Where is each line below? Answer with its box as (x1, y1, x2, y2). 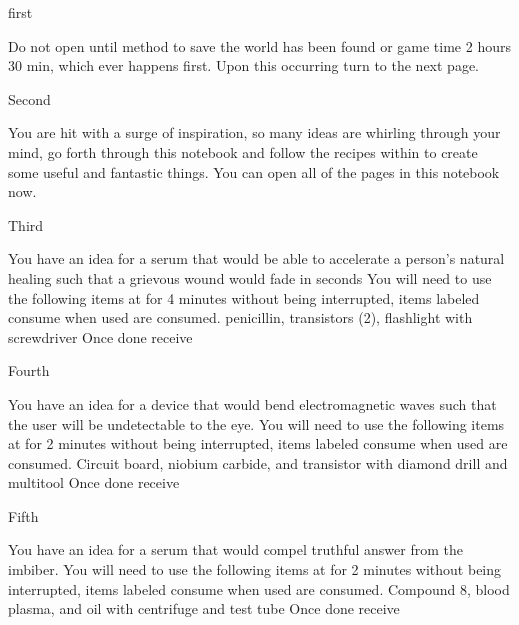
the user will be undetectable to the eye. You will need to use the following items (8, 413, 505, 434)
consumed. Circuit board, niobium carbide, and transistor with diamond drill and (8, 452, 508, 473)
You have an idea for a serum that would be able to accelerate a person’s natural (8, 248, 505, 269)
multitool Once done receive (8, 472, 180, 493)
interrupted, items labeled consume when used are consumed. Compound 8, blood (8, 578, 510, 599)
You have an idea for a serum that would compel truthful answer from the (8, 539, 463, 560)
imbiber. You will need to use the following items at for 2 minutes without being (8, 559, 502, 580)
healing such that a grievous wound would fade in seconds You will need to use (8, 267, 492, 288)
